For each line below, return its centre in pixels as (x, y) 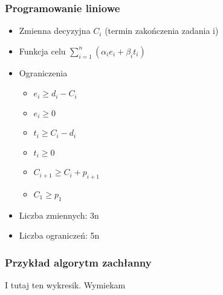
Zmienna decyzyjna (55, 31)
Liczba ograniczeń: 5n (59, 235)
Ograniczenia (43, 72)
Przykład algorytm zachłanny (78, 262)
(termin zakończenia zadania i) (162, 31)
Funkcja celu (42, 51)
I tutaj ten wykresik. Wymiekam (65, 285)
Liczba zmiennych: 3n (59, 215)
